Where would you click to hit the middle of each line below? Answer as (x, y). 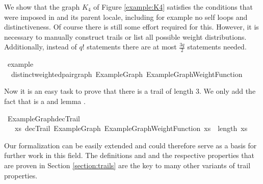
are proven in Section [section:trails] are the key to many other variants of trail (127, 165)
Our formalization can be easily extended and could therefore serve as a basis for (130, 145)
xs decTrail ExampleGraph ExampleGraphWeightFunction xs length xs (131, 128)
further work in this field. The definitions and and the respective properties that (129, 155)
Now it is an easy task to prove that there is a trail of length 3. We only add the (130, 91)
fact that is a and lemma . (45, 101)
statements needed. (217, 47)
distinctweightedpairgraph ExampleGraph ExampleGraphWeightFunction (127, 74)
